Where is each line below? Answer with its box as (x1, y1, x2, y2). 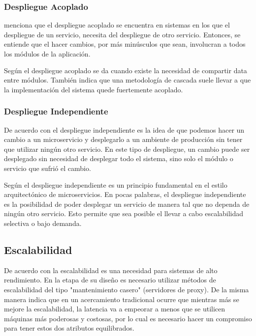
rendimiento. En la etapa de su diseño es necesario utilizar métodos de (4, 275, 216, 285)
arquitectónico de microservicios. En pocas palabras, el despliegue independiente (4, 189, 246, 199)
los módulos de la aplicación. (4, 49, 91, 58)
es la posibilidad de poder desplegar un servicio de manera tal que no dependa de (4, 198, 250, 209)
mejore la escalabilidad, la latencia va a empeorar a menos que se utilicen (4, 304, 225, 314)
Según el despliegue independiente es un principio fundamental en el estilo (4, 179, 227, 190)
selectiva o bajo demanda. (4, 218, 82, 228)
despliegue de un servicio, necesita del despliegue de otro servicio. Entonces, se (4, 29, 241, 39)
